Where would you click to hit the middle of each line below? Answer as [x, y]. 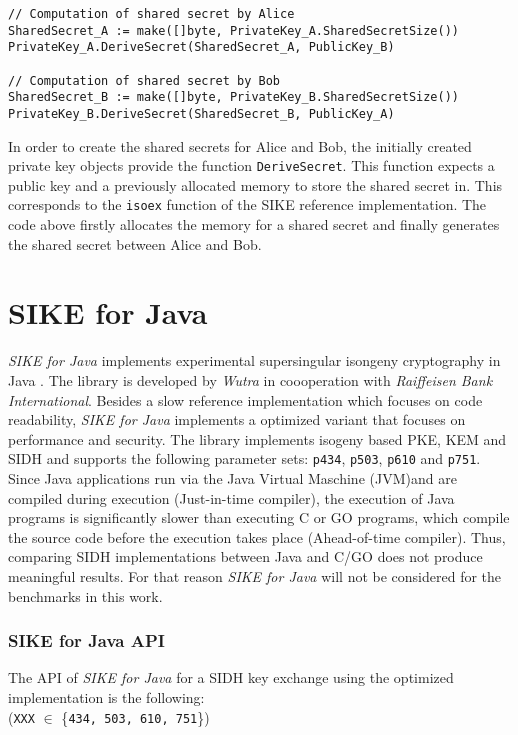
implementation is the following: [106, 697]
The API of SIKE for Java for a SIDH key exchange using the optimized [231, 677]
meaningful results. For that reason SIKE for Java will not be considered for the [255, 576]
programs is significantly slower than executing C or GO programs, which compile [259, 517]
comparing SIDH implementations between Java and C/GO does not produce [245, 556]
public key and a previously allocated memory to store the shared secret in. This [255, 184]
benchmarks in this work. [85, 595]
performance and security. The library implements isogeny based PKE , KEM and [257, 438]
